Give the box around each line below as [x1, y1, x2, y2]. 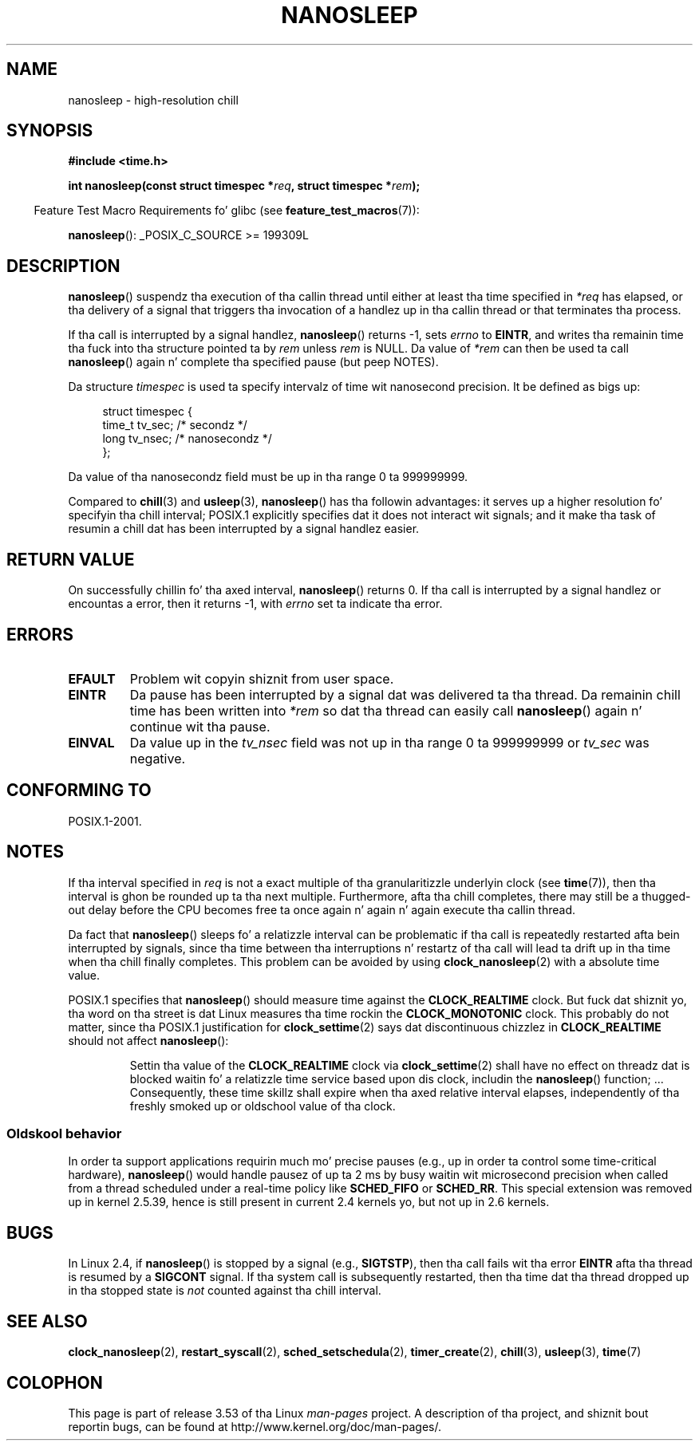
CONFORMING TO [6, 780, 152, 801]
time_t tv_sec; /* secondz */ [102, 418, 247, 432]
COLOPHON [6, 1372, 103, 1393]
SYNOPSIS [6, 120, 93, 141]
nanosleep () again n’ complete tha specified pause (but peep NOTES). [68, 355, 439, 369]
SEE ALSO [6, 1311, 88, 1331]
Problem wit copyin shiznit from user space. [129, 670, 394, 687]
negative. [129, 750, 186, 767]
